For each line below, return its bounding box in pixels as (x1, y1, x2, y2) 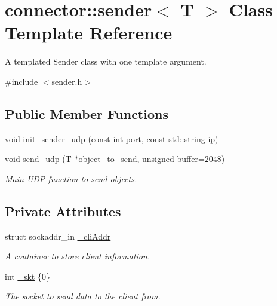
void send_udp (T (5, 152, 72, 165)
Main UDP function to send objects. (5, 172, 137, 185)
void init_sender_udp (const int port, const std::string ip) (5, 132, 218, 145)
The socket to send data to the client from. (5, 290, 161, 302)
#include (5, 75, 38, 87)
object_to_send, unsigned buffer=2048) (78, 152, 225, 165)
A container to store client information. (5, 250, 150, 262)
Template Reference (5, 20, 173, 45)
